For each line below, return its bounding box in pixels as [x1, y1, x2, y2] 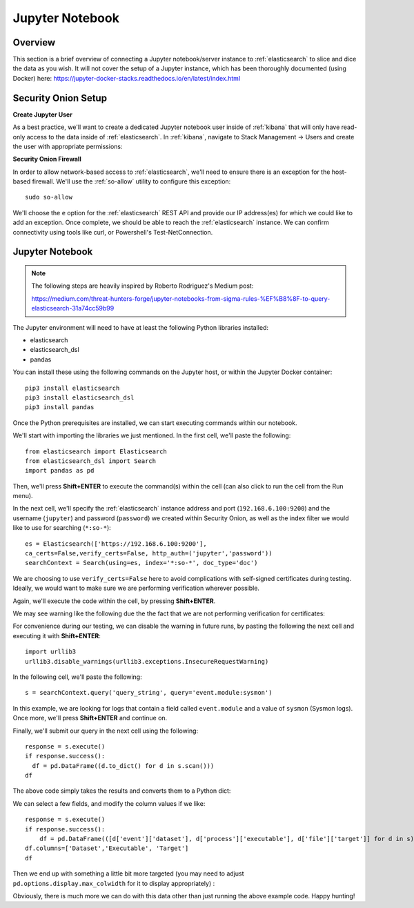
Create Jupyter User [12, 110, 72, 119]
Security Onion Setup [12, 92, 107, 103]
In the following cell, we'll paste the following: [12, 673, 142, 681]
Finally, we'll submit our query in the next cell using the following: [12, 727, 199, 735]
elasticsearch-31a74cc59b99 [31, 304, 115, 313]
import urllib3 [25, 648, 77, 655]
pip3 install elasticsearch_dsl [25, 393, 135, 402]
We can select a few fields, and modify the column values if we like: [12, 799, 206, 807]
